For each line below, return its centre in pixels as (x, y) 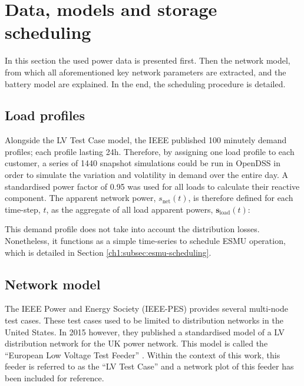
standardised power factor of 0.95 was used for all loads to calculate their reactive (152, 186)
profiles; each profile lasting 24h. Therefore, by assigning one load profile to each (150, 151)
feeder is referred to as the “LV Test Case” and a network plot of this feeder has (149, 366)
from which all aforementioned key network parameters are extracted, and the (146, 72)
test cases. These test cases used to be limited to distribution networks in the (144, 320)
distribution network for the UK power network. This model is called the (136, 343)
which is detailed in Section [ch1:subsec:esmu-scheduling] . (108, 252)
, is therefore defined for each (241, 198)
